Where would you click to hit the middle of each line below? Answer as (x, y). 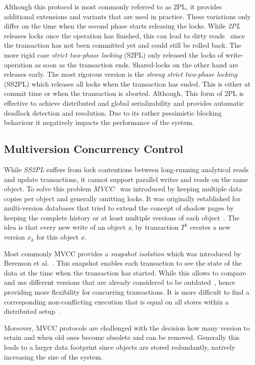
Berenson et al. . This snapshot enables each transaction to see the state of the (123, 263)
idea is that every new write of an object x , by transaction (91, 227)
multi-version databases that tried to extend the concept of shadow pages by (119, 208)
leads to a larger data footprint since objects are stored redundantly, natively (120, 347)
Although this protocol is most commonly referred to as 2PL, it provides (113, 6)
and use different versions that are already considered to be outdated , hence (120, 282)
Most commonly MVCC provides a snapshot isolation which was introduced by (123, 253)
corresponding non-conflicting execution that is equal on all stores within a (116, 301)
